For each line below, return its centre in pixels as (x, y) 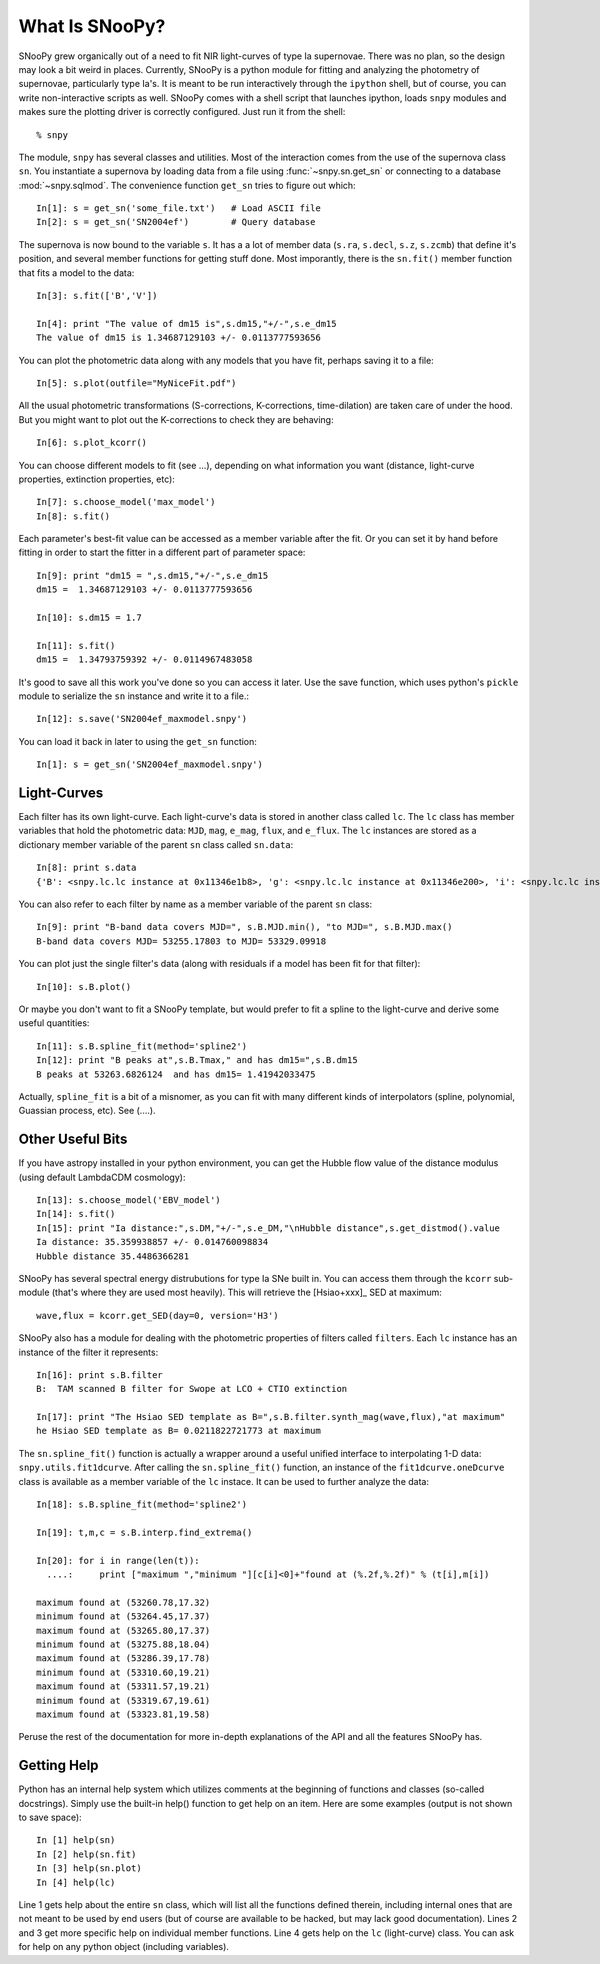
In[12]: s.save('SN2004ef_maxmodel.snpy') (142, 719)
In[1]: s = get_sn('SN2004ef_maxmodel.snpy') (150, 764)
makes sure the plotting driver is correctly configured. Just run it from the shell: (182, 112)
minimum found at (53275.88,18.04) (123, 1644)
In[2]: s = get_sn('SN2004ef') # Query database (176, 222)
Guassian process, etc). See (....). (87, 1111)
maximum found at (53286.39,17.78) (123, 1658)
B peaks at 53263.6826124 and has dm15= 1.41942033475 (176, 1074)
